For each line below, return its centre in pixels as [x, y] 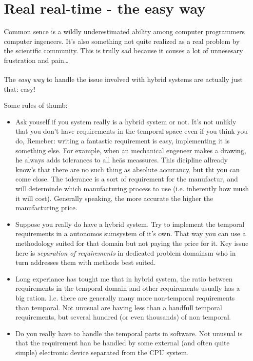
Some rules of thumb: [36, 105]
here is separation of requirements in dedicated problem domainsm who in [126, 252]
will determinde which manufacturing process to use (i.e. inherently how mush [132, 189]
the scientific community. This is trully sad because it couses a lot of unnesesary [124, 50]
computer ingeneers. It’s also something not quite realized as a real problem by [122, 41]
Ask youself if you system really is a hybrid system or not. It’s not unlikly [126, 121]
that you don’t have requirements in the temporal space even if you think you [132, 131]
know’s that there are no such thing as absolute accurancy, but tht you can [127, 169]
